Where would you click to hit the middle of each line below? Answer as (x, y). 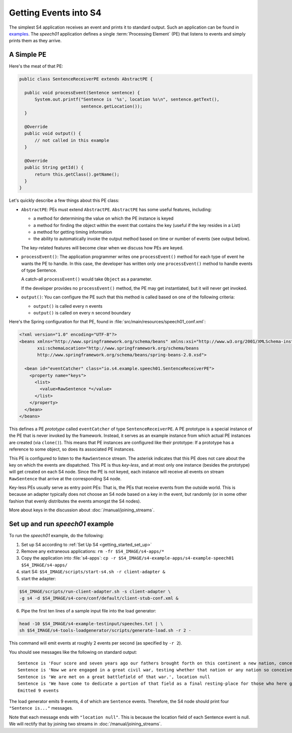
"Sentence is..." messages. (41, 708)
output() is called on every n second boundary (82, 313)
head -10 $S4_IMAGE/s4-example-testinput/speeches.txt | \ (91, 624)
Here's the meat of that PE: (36, 66)
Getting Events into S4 (55, 13)
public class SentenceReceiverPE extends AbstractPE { (86, 79)
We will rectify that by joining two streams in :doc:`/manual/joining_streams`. (85, 724)
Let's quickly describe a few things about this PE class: (64, 201)
